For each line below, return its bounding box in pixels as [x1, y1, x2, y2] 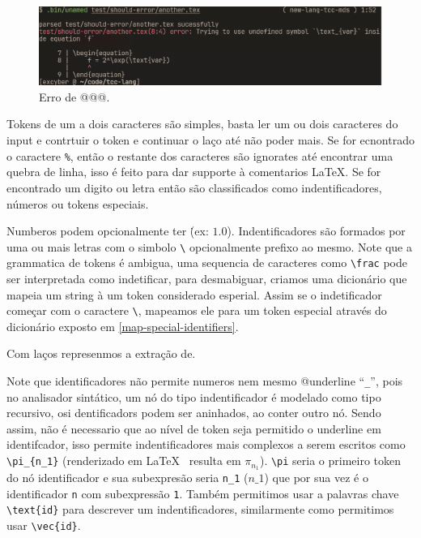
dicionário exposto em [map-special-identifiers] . [6, 317, 239, 334]
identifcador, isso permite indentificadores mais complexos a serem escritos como [6, 436, 406, 453]
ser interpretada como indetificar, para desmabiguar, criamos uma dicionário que [6, 270, 407, 287]
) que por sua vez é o [264, 468, 368, 485]
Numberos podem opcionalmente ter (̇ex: [6, 222, 209, 239]
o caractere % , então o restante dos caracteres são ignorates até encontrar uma [6, 147, 393, 164]
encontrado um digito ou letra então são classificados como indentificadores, [6, 179, 382, 196]
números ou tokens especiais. [6, 195, 149, 212]
